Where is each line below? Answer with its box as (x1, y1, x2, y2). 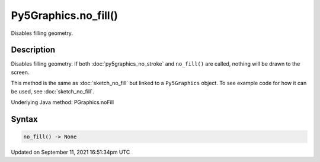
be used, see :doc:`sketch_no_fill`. (11, 88, 94, 95)
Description (11, 45, 56, 55)
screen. (11, 69, 30, 76)
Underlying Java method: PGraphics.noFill (11, 99, 114, 106)
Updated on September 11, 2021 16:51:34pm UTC (11, 148, 130, 155)
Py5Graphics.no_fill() (11, 9, 119, 22)
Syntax (11, 114, 38, 124)
